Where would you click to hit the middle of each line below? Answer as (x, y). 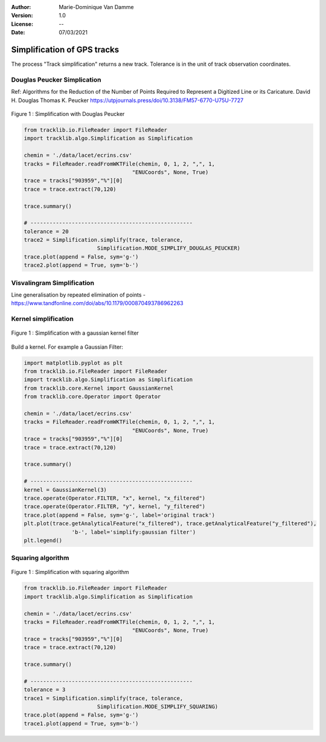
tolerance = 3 (45, 690)
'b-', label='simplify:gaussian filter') (134, 532)
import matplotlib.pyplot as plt (73, 363)
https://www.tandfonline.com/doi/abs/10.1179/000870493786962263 (97, 303)
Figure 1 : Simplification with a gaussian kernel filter (75, 333)
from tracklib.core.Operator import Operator (92, 397)
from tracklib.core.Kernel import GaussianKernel (99, 388)
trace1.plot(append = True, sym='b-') (81, 723)
